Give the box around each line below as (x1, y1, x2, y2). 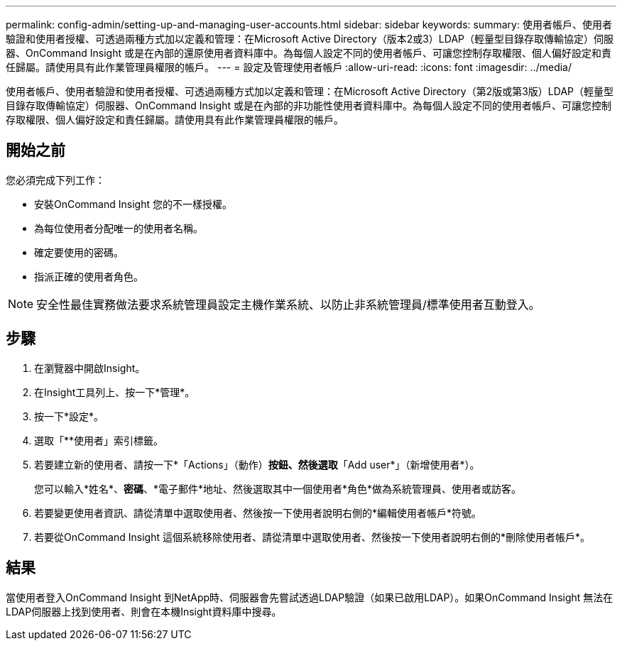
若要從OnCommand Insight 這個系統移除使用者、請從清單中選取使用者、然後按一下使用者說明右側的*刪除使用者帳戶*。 (34, 530, 590, 543)
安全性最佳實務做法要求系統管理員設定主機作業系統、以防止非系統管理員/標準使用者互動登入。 (36, 297, 540, 312)
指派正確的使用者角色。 (34, 270, 143, 283)
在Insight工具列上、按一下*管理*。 (34, 385, 195, 398)
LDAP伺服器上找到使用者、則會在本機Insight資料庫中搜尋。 (6, 605, 282, 618)
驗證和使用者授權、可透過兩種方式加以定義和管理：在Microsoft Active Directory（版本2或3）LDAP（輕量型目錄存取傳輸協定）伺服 (6, 33, 614, 45)
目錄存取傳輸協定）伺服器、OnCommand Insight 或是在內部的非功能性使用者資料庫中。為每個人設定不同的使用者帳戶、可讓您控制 (6, 99, 611, 111)
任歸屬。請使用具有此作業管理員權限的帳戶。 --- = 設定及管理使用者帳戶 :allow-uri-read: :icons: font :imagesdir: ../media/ (6, 61, 572, 73)
